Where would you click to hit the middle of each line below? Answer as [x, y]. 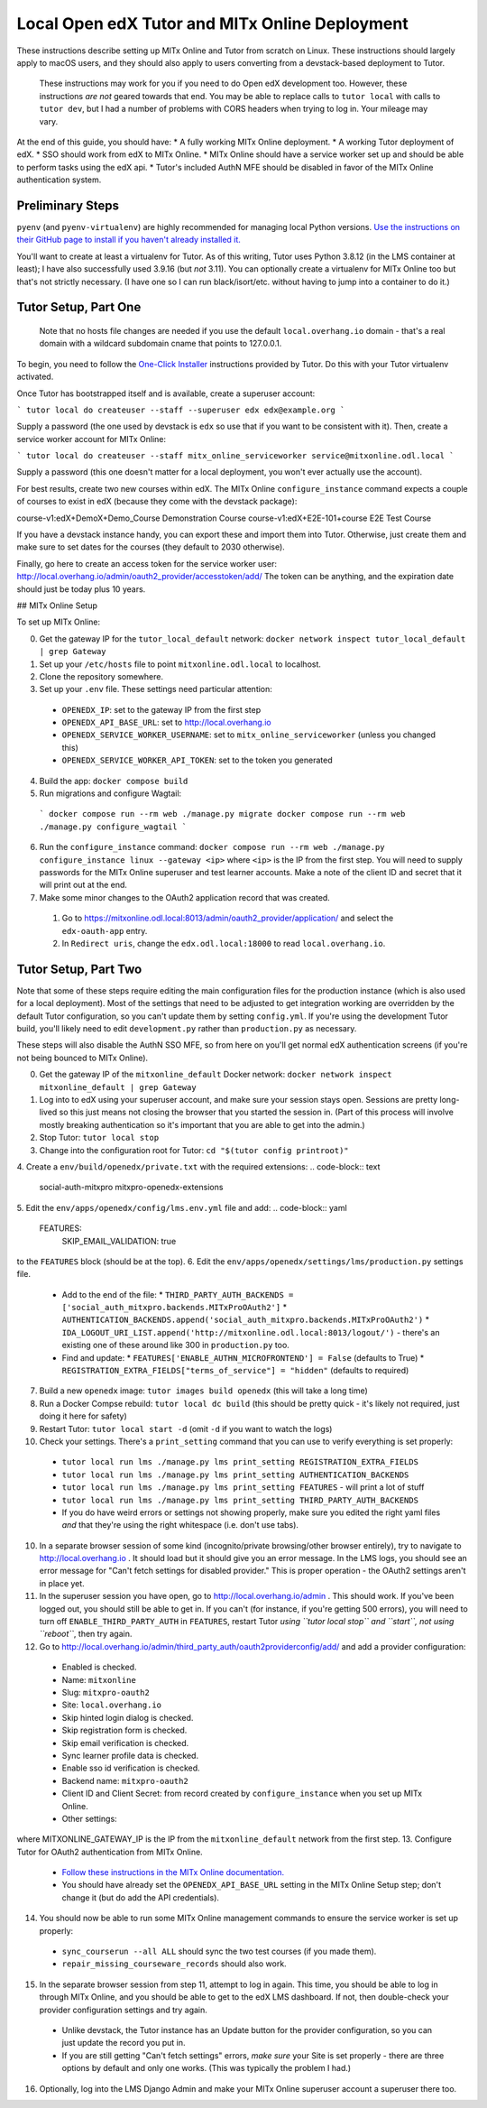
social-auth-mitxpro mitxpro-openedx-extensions [131, 1188]
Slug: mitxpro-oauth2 [106, 1692]
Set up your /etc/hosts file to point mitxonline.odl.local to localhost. [180, 664]
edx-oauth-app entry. [105, 930]
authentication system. [59, 180]
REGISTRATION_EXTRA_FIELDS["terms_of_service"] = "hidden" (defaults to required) [235, 1371]
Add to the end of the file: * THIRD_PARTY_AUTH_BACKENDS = [178, 1294]
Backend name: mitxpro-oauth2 [125, 1780]
